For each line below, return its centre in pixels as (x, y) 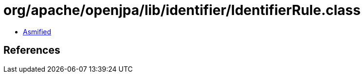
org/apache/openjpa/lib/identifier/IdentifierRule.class (182, 10)
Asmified (37, 31)
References (32, 50)
